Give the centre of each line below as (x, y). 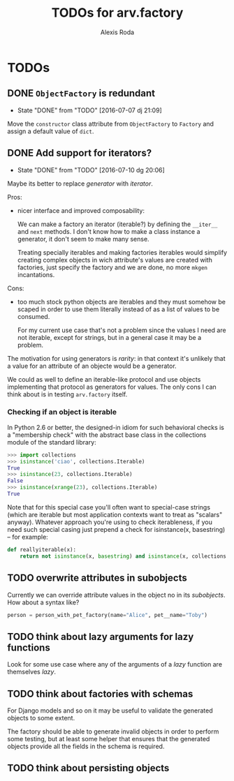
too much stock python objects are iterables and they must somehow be (121, 302)
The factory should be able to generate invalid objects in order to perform (113, 731)
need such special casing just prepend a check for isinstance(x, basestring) (116, 529)
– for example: (28, 537)
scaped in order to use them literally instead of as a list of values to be (118, 309)
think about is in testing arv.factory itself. (67, 394)
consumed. (34, 316)
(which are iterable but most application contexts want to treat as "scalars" (115, 514)
